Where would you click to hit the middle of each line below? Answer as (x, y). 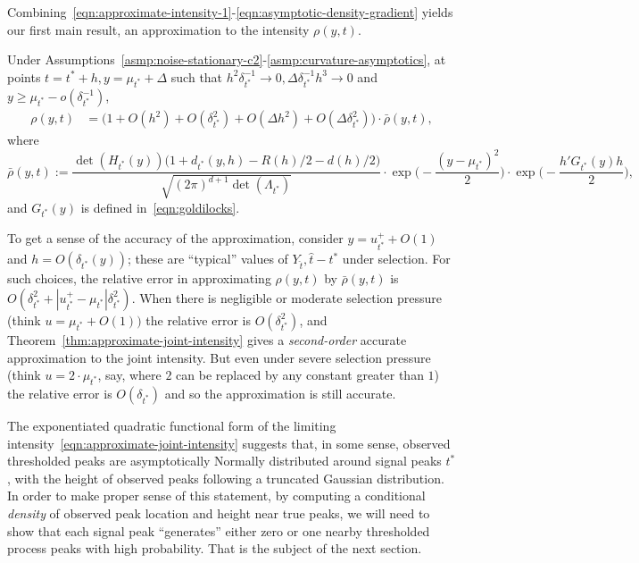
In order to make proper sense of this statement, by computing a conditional (216, 496)
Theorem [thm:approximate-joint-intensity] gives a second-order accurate (207, 339)
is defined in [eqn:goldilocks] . (160, 207)
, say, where (129, 375)
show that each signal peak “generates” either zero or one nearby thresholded (219, 530)
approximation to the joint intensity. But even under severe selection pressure (219, 357)
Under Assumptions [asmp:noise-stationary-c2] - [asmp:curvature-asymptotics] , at (227, 59)
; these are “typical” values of (208, 259)
